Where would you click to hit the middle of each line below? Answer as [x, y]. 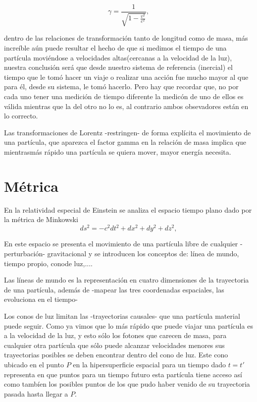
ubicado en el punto [34, 364]
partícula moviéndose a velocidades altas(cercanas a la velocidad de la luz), [118, 57]
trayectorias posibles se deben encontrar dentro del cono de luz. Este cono [116, 355]
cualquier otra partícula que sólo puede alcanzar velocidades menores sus [114, 345]
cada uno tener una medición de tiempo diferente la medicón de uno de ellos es [124, 96]
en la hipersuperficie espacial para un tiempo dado [149, 364]
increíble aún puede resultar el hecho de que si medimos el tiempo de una [115, 48]
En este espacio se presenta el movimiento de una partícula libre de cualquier [121, 244]
